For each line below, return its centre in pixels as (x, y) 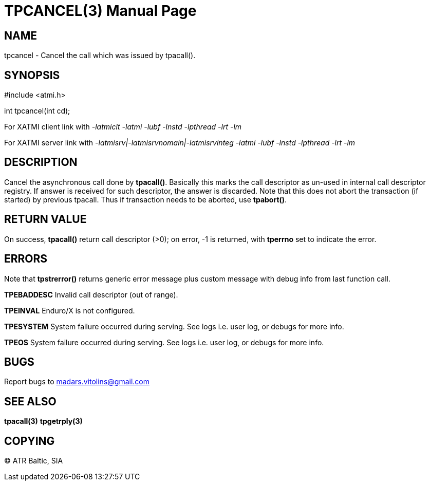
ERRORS (26, 259)
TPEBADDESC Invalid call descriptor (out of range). (91, 294)
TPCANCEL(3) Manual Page (100, 11)
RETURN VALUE (45, 219)
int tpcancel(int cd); (37, 111)
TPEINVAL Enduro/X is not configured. (70, 310)
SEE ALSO (30, 401)
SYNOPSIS (32, 75)
